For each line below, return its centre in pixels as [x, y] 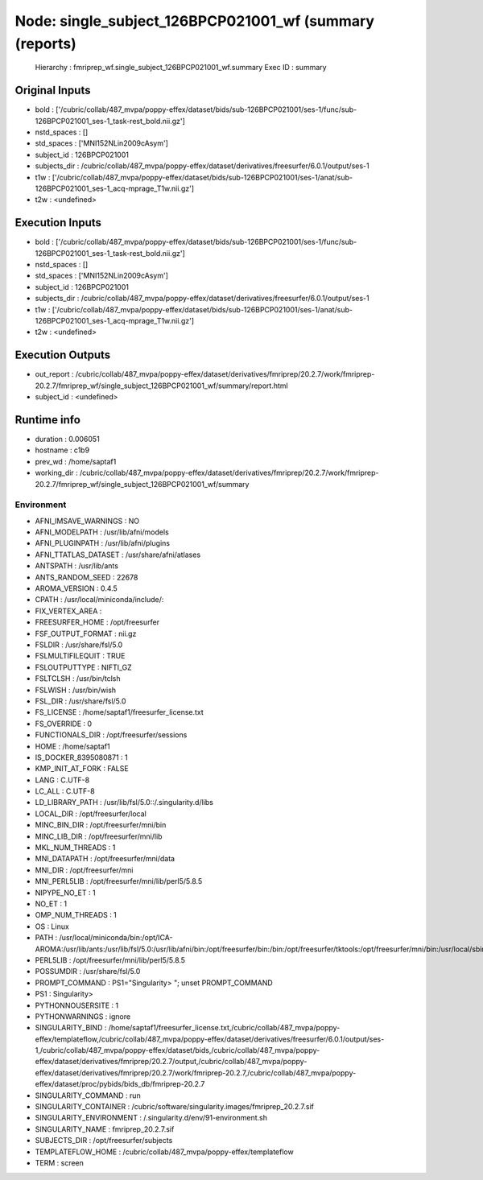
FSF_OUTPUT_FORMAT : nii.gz [86, 633]
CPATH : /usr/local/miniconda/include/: [99, 600]
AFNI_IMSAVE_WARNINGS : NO [87, 521]
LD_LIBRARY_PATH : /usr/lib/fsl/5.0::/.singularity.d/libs [124, 802]
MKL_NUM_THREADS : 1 [75, 848]
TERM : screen [60, 1162]
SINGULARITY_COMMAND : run [88, 1095]
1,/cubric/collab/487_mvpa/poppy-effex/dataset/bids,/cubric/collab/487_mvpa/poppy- [178, 1050]
